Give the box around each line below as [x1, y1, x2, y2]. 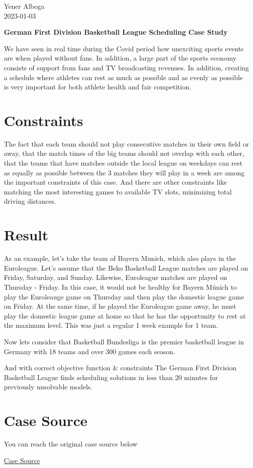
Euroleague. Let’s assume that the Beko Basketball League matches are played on [4, 262, 248, 273]
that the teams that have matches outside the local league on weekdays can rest [4, 158, 243, 168]
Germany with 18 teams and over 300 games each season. [4, 346, 175, 356]
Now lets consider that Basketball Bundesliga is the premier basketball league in [4, 336, 244, 346]
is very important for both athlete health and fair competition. [4, 82, 192, 92]
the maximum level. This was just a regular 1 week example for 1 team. [4, 320, 218, 330]
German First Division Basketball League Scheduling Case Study [4, 27, 228, 37]
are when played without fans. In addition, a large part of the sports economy [4, 53, 236, 63]
